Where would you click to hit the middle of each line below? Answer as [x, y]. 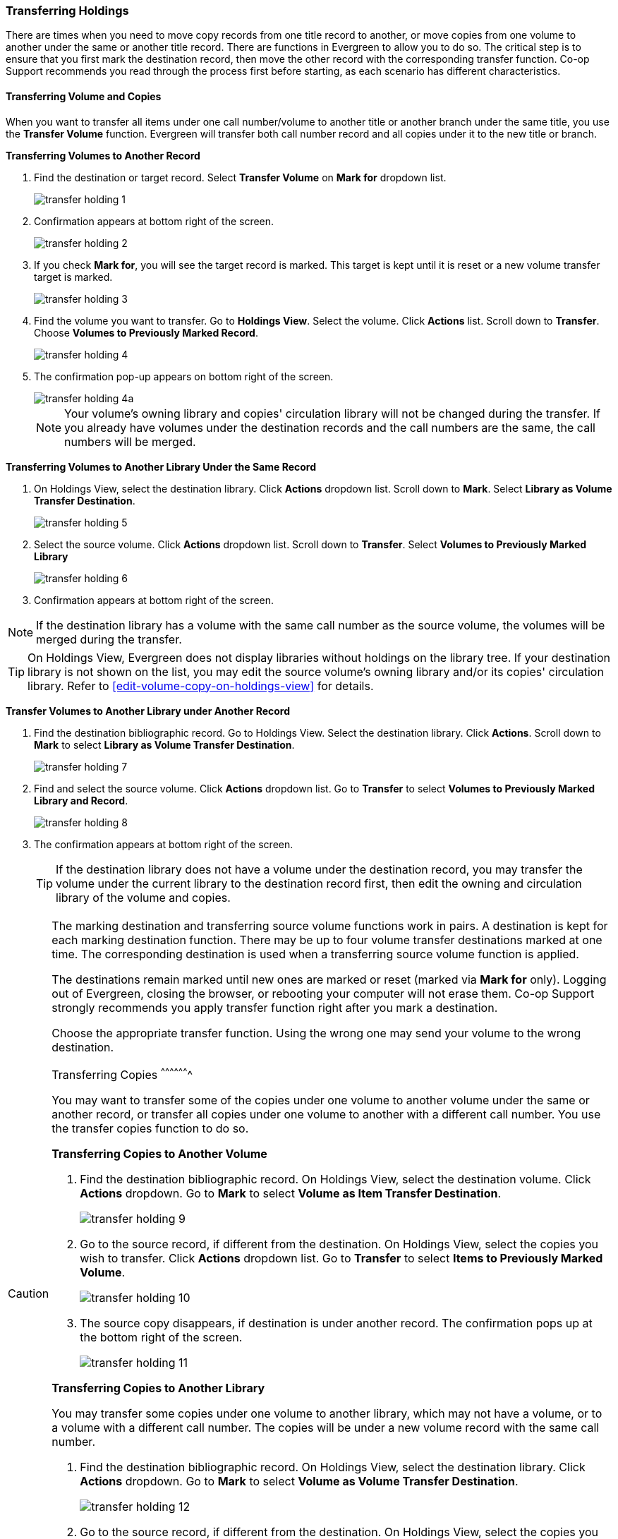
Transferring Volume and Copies [84, 96]
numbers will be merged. [130, 441]
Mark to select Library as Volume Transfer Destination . [164, 744]
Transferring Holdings [67, 11]
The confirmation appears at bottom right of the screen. [164, 844]
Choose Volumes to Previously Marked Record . [146, 332]
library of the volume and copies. [143, 897]
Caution [29, 1294]
